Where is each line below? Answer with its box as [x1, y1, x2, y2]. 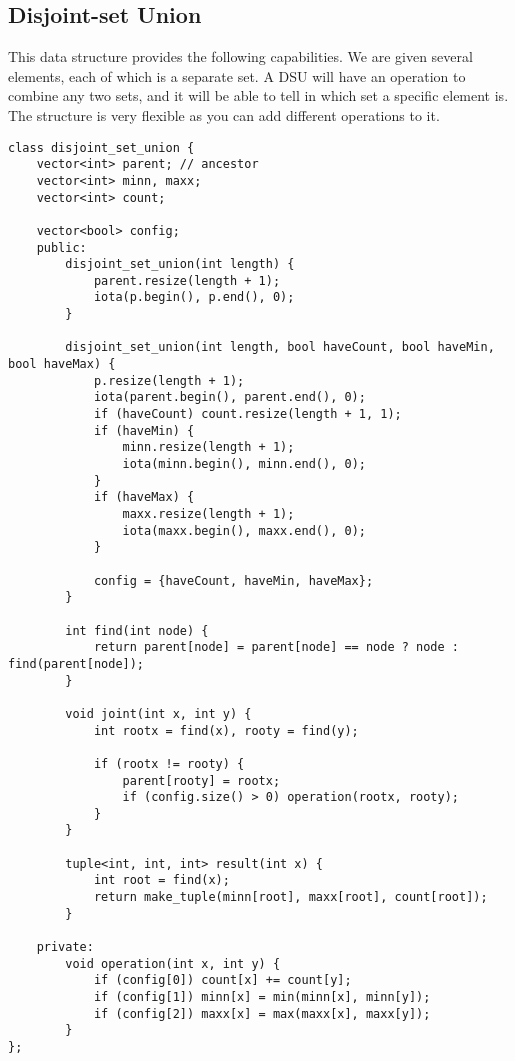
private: [36, 940, 94, 955]
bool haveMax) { [8, 357, 116, 372]
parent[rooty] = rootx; [122, 773, 281, 788]
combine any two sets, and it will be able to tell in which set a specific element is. [8, 85, 509, 106]
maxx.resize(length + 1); [122, 507, 295, 522]
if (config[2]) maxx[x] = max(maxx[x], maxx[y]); [93, 1006, 431, 1021]
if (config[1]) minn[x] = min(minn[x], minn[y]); [93, 990, 431, 1005]
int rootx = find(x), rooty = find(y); [93, 723, 359, 738]
